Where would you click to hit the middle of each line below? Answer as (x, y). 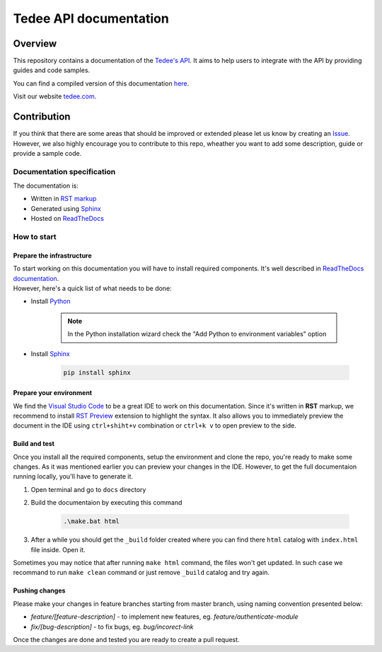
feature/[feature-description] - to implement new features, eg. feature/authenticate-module (164, 617)
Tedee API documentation (91, 18)
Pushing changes (39, 590)
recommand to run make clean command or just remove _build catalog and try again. (141, 573)
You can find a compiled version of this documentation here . (101, 83)
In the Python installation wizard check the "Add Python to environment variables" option (197, 334)
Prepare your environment (52, 393)
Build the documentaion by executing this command (106, 503)
